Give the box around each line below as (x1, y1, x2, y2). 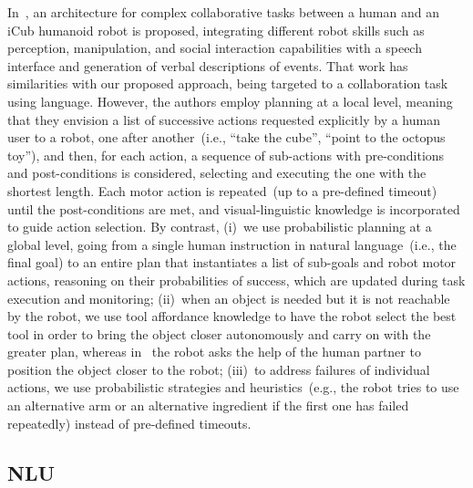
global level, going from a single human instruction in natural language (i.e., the (7, 234, 457, 254)
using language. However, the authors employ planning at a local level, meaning (7, 91, 453, 110)
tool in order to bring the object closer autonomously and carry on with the (7, 324, 431, 343)
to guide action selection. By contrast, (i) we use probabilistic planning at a (7, 217, 432, 236)
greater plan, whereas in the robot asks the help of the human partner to (7, 342, 421, 361)
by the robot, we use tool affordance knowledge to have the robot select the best (7, 306, 457, 326)
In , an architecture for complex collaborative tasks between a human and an (7, 3, 439, 21)
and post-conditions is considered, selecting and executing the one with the (7, 163, 427, 182)
